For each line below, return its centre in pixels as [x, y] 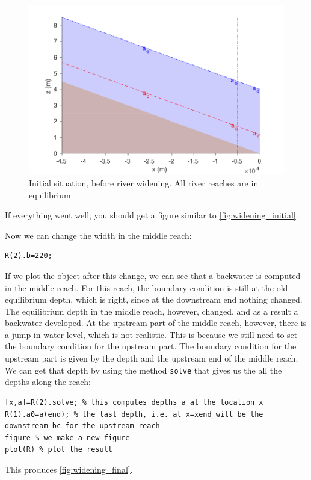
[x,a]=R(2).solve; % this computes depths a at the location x [134, 402]
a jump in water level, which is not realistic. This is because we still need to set [151, 334]
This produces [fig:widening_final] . [69, 469]
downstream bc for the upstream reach [82, 426]
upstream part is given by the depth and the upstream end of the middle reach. [152, 358]
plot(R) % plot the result [59, 450]
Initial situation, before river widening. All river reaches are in [144, 183]
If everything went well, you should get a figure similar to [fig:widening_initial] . [152, 215]
